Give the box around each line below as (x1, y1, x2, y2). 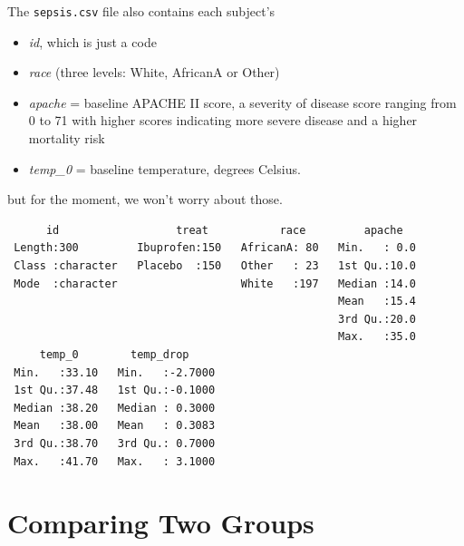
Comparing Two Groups (7, 504, 314, 541)
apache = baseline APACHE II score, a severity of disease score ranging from (28, 93, 457, 112)
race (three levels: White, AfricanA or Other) (28, 63, 280, 82)
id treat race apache (45, 223, 403, 237)
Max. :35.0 (338, 330, 417, 344)
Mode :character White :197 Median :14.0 (14, 277, 417, 290)
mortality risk (28, 129, 105, 148)
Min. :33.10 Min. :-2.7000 (14, 366, 216, 379)
